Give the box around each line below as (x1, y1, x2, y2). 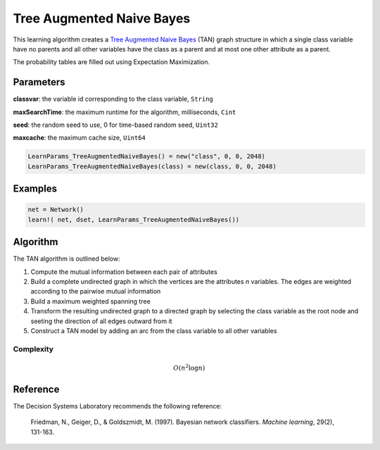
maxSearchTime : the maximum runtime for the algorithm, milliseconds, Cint (13, 108, 236, 116)
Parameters (13, 76, 65, 88)
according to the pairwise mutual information (30, 287, 161, 296)
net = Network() (27, 206, 84, 214)
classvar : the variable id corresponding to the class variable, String (13, 95, 214, 104)
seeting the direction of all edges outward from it (30, 317, 172, 325)
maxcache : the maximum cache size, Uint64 (13, 134, 146, 142)
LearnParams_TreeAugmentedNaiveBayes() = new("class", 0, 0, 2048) (27, 152, 266, 161)
